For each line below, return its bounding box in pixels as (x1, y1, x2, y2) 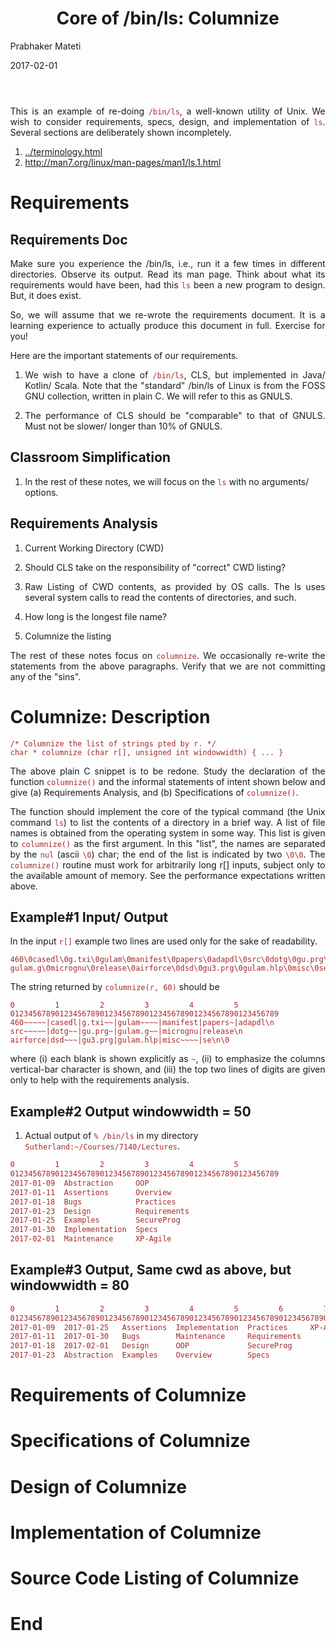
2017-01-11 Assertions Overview (10, 1187, 172, 1197)
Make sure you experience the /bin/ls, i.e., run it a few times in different (10, 257, 326, 269)
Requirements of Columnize (10, 1384, 247, 1407)
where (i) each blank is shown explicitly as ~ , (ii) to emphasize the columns (10, 1053, 326, 1065)
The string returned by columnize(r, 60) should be (10, 981, 221, 993)
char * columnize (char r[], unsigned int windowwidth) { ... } (10, 747, 284, 757)
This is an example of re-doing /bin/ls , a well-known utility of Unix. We (10, 105, 326, 117)
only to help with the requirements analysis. (10, 1074, 190, 1086)
